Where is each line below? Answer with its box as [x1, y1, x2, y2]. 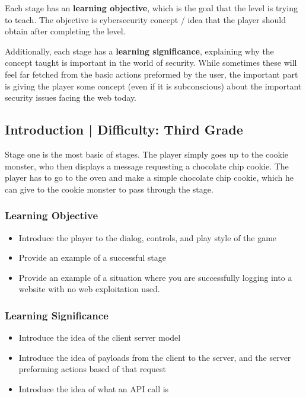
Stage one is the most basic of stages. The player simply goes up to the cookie [5, 148, 289, 160]
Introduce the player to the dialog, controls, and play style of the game [18, 231, 277, 244]
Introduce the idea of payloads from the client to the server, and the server [18, 351, 291, 363]
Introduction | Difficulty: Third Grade [5, 120, 243, 139]
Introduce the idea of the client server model [18, 331, 181, 344]
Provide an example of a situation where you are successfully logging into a [18, 271, 292, 283]
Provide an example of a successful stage [18, 251, 167, 264]
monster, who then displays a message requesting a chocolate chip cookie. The [5, 159, 289, 172]
